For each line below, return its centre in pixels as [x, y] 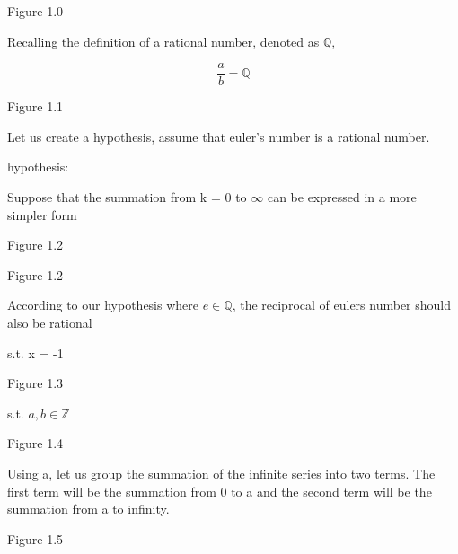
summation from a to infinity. [88, 509]
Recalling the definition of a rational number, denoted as [163, 41]
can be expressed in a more [342, 197]
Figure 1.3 [35, 383]
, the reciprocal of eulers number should [342, 305]
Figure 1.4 [35, 443]
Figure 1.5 [35, 538]
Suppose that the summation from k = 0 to [127, 197]
